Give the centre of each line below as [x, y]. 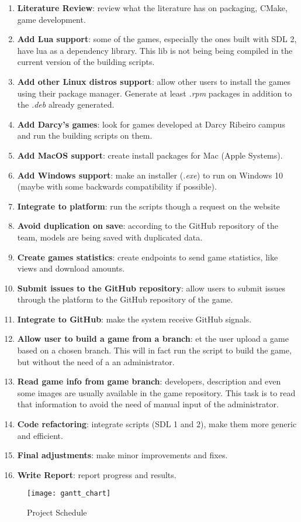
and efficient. [40, 435]
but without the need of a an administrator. [96, 361]
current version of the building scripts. [86, 62]
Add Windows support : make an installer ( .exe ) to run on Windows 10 [150, 175]
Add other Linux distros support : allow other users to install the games [154, 81]
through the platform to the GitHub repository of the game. [125, 299]
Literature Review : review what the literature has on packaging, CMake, [152, 8]
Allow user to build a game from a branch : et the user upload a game [153, 339]
